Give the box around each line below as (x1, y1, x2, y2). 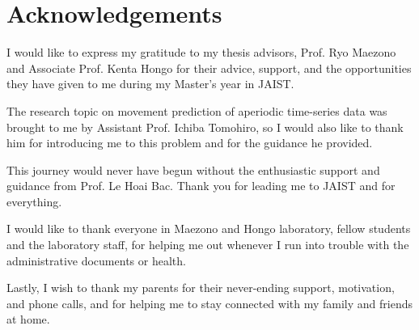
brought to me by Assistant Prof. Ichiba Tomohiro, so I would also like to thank (6, 118, 404, 135)
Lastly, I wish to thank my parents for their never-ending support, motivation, (6, 279, 395, 296)
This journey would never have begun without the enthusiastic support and (6, 161, 380, 178)
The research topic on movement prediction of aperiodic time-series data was (6, 102, 387, 119)
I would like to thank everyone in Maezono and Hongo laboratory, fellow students (6, 220, 411, 237)
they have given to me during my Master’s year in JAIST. (6, 75, 294, 92)
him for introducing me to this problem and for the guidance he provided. (6, 134, 373, 151)
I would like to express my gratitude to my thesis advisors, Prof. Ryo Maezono (6, 44, 396, 61)
